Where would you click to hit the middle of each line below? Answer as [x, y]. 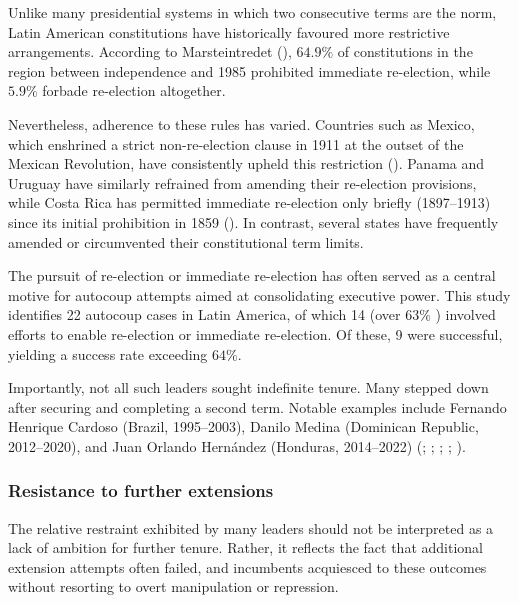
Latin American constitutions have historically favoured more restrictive [229, 31]
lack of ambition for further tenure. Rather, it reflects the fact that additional [245, 547]
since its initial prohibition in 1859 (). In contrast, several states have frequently [253, 221]
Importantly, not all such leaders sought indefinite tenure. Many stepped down [248, 387]
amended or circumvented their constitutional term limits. [186, 241]
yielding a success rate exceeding [108, 353]
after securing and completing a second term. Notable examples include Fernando [257, 406]
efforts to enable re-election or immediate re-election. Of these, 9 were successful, [255, 333]
